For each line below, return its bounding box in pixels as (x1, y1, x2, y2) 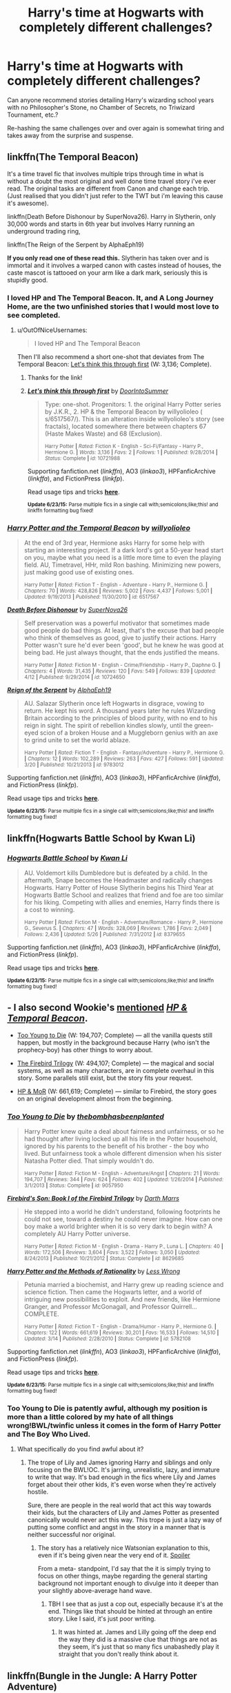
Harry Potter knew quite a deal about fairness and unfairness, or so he (23, 1128, 224, 1136)
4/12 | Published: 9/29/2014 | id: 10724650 (23, 674, 125, 681)
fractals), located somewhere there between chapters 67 (44, 423, 207, 431)
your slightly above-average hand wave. (37, 1587, 152, 1595)
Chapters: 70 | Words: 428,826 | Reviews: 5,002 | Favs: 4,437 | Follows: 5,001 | (23, 588, 212, 594)
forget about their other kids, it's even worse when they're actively (27, 1480, 217, 1489)
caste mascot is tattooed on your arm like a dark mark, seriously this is (7, 268, 208, 277)
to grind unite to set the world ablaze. (23, 736, 131, 744)
